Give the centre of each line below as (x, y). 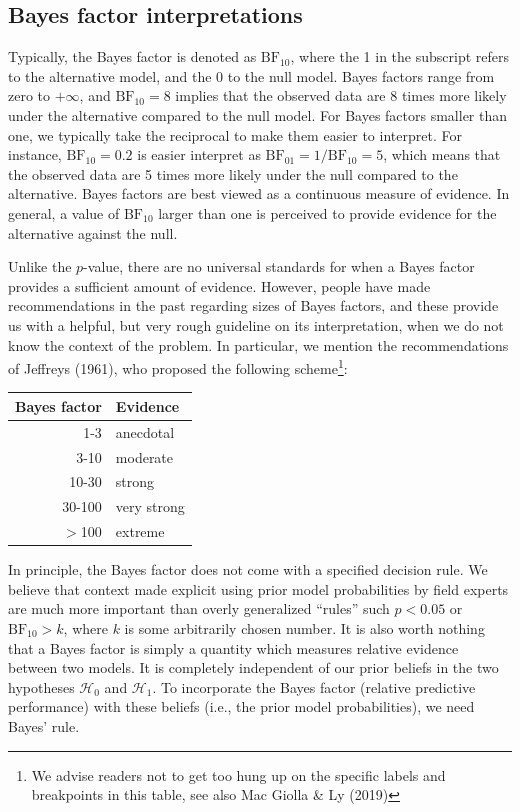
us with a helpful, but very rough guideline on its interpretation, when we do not (256, 324)
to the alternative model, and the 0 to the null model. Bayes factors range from (251, 75)
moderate (144, 456)
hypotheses (41, 686)
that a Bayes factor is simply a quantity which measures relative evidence (233, 647)
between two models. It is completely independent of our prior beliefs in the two (253, 667)
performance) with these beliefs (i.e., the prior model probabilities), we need (241, 706)
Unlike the (40, 266)
